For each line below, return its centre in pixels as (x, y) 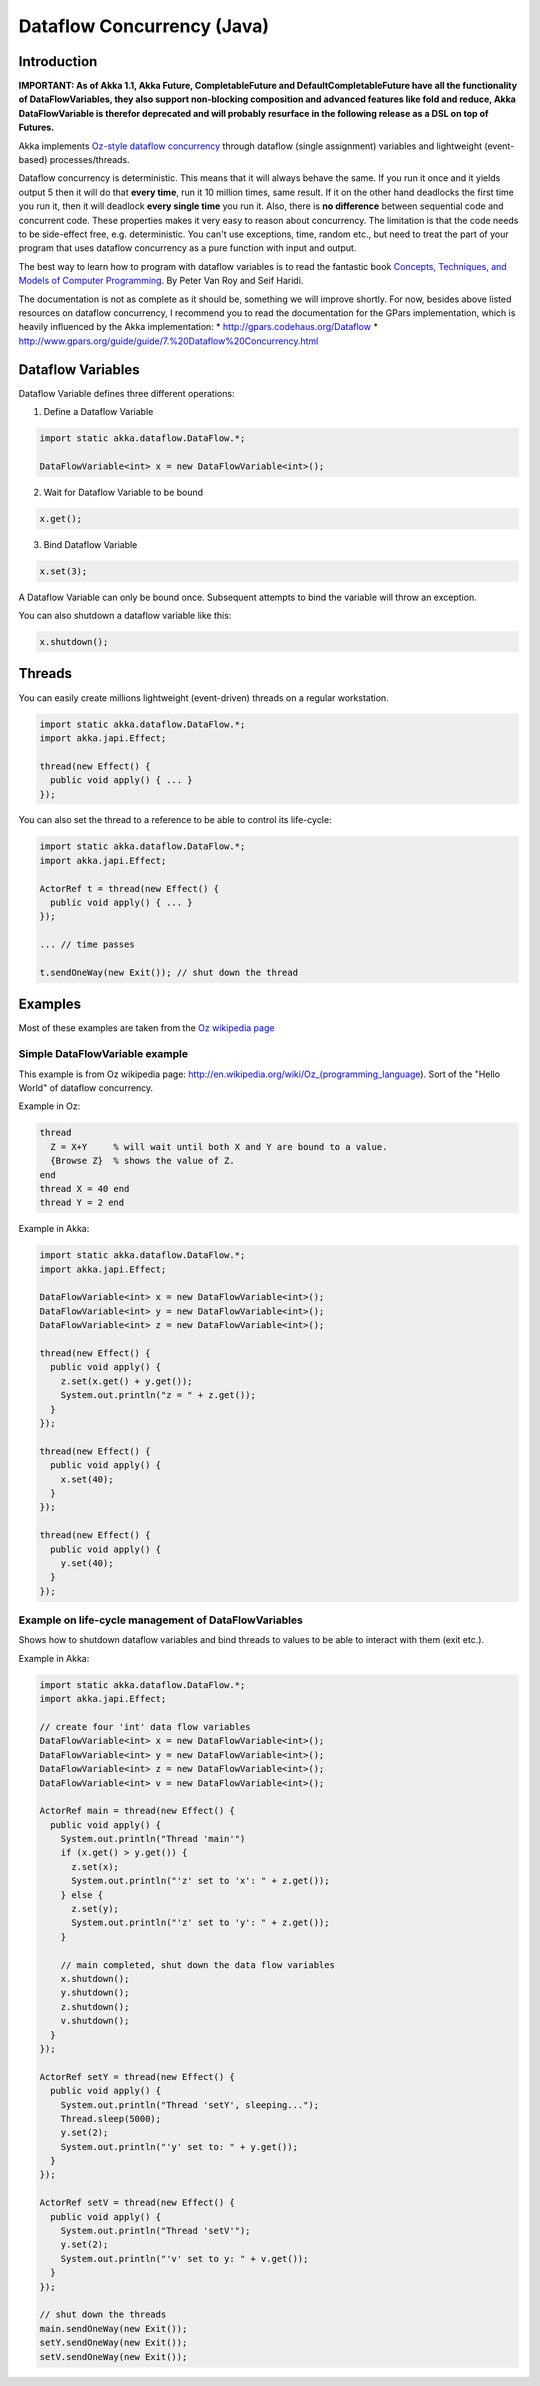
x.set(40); (87, 1479)
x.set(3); (63, 571)
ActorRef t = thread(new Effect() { (129, 888)
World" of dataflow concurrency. (86, 1088)
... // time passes (87, 944)
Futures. (36, 127)
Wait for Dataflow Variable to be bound (123, 492)
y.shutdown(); (95, 1993)
